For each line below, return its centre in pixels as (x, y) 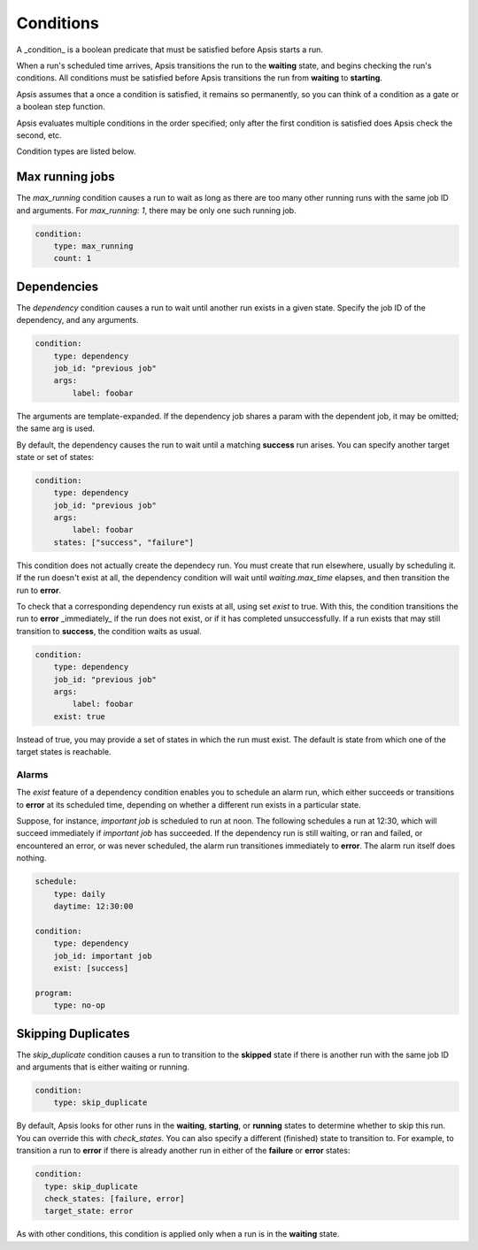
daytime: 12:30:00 (93, 906)
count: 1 (73, 258)
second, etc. (39, 135)
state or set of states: (55, 456)
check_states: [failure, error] (115, 1198)
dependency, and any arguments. (77, 320)
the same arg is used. (56, 428)
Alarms (32, 774)
